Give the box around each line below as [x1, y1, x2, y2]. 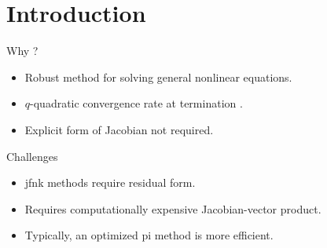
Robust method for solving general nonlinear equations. [24, 68, 292, 85]
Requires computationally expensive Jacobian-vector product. [24, 200, 321, 217]
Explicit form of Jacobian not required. [24, 121, 214, 137]
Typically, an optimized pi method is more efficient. [24, 227, 274, 243]
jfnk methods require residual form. [24, 174, 196, 191]
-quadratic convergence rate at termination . [30, 95, 243, 111]
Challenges [6, 148, 58, 164]
